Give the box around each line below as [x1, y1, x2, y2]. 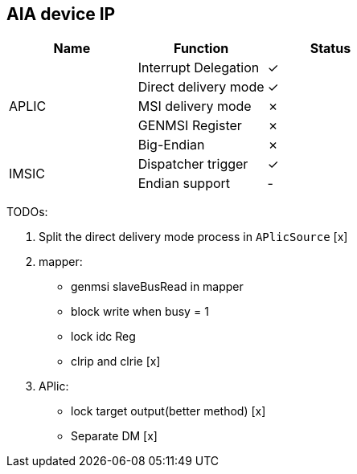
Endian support [137, 175, 231, 192]
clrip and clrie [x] [71, 354, 161, 369]
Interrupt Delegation [137, 59, 260, 76]
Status [310, 40, 351, 57]
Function [174, 40, 229, 57]
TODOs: [6, 205, 48, 219]
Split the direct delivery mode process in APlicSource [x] [39, 230, 348, 244]
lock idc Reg [71, 329, 136, 344]
